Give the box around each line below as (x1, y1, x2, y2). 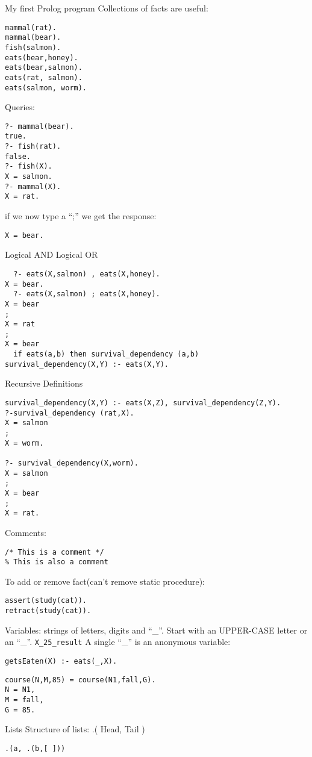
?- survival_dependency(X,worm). (5, 458, 139, 467)
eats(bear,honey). (5, 53, 78, 62)
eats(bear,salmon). (5, 63, 83, 72)
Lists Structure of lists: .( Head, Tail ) (5, 723, 145, 735)
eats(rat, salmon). (5, 73, 83, 82)
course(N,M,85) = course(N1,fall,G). (5, 675, 156, 684)
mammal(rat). (5, 23, 57, 32)
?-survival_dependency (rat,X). (5, 408, 134, 417)
